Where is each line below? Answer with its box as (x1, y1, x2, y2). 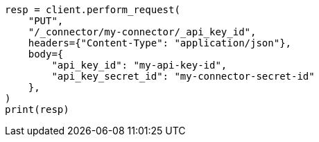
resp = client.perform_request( (5, 4, 180, 15)
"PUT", (28, 15, 64, 26)
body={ (28, 48, 64, 60)
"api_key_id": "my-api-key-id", (51, 60, 227, 71)
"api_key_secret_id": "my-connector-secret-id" (51, 71, 315, 82)
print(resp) (5, 104, 69, 115)
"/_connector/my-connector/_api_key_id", (28, 26, 257, 37)
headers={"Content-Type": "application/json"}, (28, 37, 292, 48)
